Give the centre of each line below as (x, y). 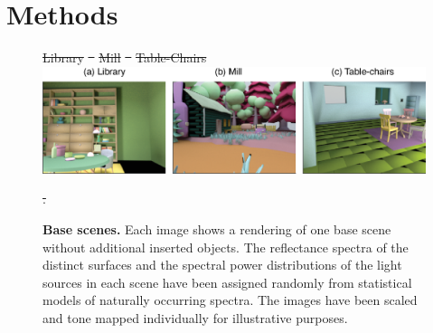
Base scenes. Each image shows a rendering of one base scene (217, 228)
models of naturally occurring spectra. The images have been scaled (230, 300)
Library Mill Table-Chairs (125, 57)
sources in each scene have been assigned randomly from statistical (227, 282)
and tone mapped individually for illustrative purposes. (195, 317)
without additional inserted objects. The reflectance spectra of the (226, 247)
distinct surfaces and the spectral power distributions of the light (222, 265)
